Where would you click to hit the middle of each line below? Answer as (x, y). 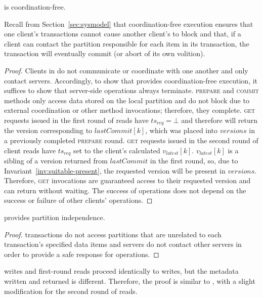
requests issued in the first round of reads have (76, 120)
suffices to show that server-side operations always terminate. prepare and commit (131, 90)
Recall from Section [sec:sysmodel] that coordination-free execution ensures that (129, 24)
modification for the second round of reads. (71, 291)
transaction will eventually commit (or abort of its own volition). (105, 53)
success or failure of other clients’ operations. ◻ (78, 200)
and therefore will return (220, 120)
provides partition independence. (55, 217)
